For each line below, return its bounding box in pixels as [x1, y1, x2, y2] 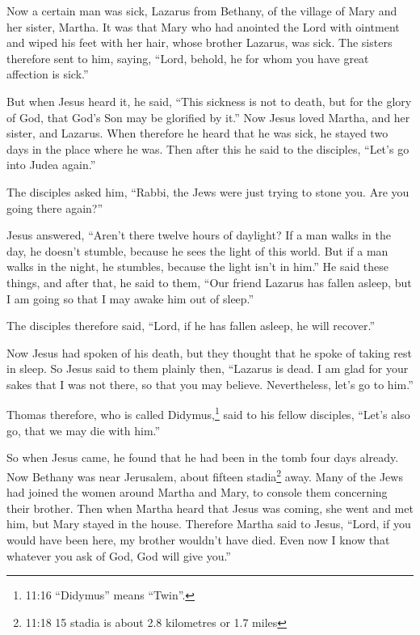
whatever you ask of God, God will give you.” [6, 547, 231, 564]
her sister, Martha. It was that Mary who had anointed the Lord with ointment [6, 18, 400, 35]
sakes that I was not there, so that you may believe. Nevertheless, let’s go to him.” [6, 375, 414, 392]
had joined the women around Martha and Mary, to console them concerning [6, 484, 388, 501]
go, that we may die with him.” [6, 421, 161, 438]
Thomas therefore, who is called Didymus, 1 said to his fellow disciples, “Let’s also [6, 404, 410, 423]
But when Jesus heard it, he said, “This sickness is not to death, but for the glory [6, 92, 412, 109]
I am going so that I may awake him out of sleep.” [6, 290, 254, 307]
